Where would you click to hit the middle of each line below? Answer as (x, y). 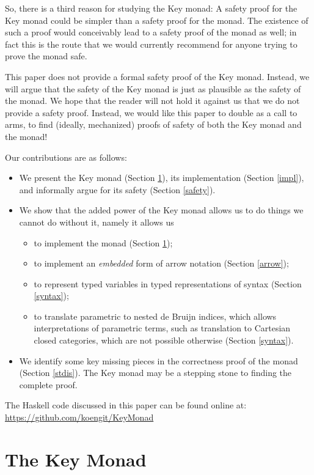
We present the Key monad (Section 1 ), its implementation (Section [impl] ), (162, 178)
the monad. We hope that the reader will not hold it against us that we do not (152, 101)
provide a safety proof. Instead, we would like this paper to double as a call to (151, 112)
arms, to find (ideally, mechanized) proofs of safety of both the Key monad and (153, 124)
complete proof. (48, 384)
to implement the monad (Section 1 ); (103, 242)
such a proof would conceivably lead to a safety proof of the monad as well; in (151, 32)
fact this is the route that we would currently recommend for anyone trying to (151, 44)
